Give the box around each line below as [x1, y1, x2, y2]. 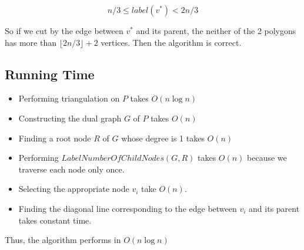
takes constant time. [18, 214, 92, 226]
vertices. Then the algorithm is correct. [101, 36, 242, 48]
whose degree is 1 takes [121, 131, 205, 144]
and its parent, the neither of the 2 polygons [136, 25, 296, 36]
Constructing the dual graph [18, 112, 122, 124]
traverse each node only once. [18, 163, 125, 175]
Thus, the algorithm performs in [5, 234, 121, 246]
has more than [5, 36, 57, 48]
